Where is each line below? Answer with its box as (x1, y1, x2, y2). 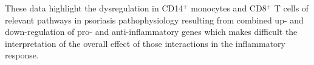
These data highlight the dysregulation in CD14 (5, 2, 183, 14)
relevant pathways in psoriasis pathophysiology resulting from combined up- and (5, 13, 304, 26)
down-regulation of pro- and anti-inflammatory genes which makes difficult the (5, 25, 298, 38)
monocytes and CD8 (191, 2, 267, 14)
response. (5, 49, 39, 61)
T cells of (274, 2, 309, 14)
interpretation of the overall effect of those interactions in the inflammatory (5, 37, 285, 49)
